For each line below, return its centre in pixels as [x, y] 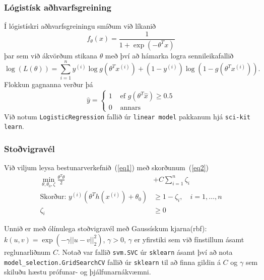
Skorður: [53, 197]
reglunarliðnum [27, 252]
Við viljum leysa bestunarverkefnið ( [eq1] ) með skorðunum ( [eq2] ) [107, 167]
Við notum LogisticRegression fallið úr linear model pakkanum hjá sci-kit [127, 116]
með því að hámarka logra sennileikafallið [169, 55]
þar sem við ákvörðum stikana [51, 55]
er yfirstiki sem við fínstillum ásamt [189, 239]
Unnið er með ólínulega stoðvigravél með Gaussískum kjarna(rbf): [106, 228]
